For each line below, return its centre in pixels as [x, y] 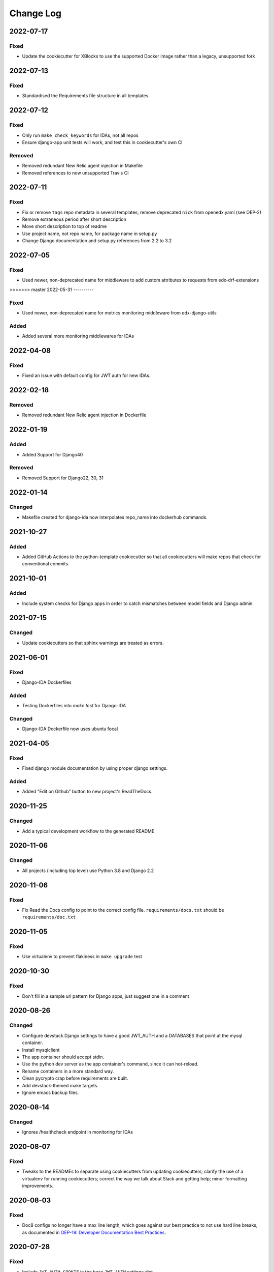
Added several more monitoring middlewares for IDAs [78, 336]
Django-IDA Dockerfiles [47, 682]
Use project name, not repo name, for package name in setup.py [90, 234]
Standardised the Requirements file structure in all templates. [86, 96]
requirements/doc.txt [49, 917]
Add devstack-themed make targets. [60, 1085]
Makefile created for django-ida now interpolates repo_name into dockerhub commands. [115, 517]
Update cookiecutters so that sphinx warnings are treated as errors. [93, 643]
